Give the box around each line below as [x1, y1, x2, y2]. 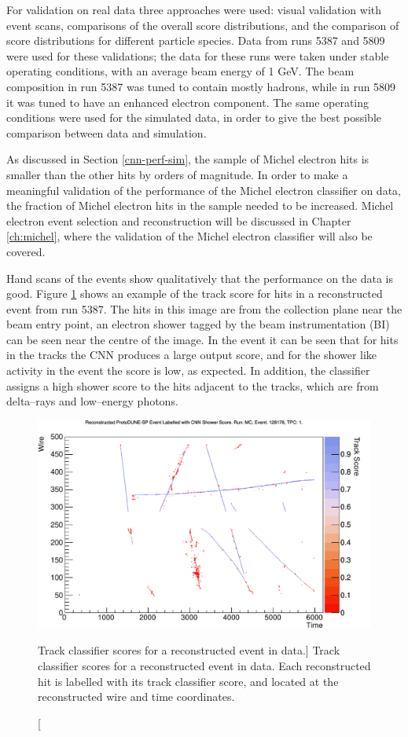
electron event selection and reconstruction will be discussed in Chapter [6, 212, 351, 229]
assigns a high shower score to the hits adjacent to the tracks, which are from [6, 377, 379, 394]
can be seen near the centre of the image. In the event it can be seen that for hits [6, 331, 399, 347]
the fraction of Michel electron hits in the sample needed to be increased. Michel [6, 197, 394, 214]
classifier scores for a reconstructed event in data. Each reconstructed [38, 658, 371, 674]
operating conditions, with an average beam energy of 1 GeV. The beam [6, 63, 355, 79]
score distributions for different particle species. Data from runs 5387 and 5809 [6, 32, 385, 49]
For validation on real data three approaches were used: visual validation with [6, 2, 382, 17]
